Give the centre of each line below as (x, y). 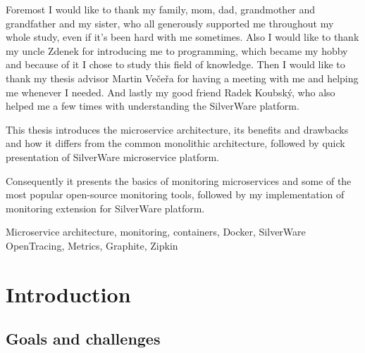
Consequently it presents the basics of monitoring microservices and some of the (179, 180)
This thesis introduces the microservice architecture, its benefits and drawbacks (177, 129)
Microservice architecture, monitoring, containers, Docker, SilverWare (156, 232)
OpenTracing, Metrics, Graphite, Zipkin (92, 245)
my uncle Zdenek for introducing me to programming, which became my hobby (177, 50)
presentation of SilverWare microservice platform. (112, 156)
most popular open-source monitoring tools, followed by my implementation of (175, 194)
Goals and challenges (83, 339)
